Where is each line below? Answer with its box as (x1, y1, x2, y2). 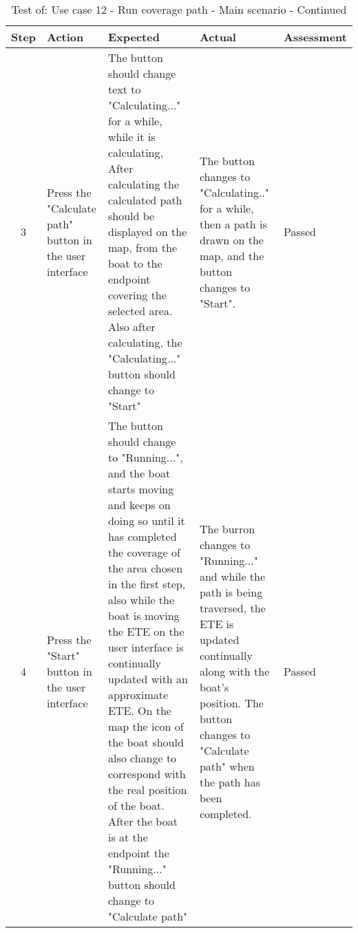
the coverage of (107, 544, 180, 560)
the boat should (107, 734, 184, 750)
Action (47, 29, 84, 45)
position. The (199, 694, 264, 711)
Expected (107, 29, 160, 45)
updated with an (107, 671, 188, 687)
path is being (199, 583, 263, 600)
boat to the (107, 255, 162, 271)
